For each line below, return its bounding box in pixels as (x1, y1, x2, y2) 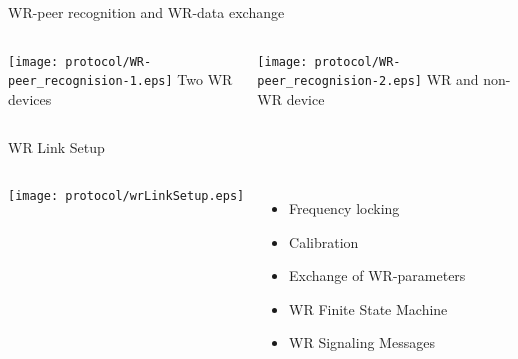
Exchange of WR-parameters (289, 265, 466, 286)
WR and (426, 69, 479, 90)
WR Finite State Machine (289, 298, 448, 319)
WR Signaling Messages (289, 332, 435, 353)
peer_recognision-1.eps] (8, 74, 173, 89)
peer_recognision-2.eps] (257, 74, 422, 89)
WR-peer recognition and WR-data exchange (8, 2, 285, 22)
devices (8, 88, 52, 109)
